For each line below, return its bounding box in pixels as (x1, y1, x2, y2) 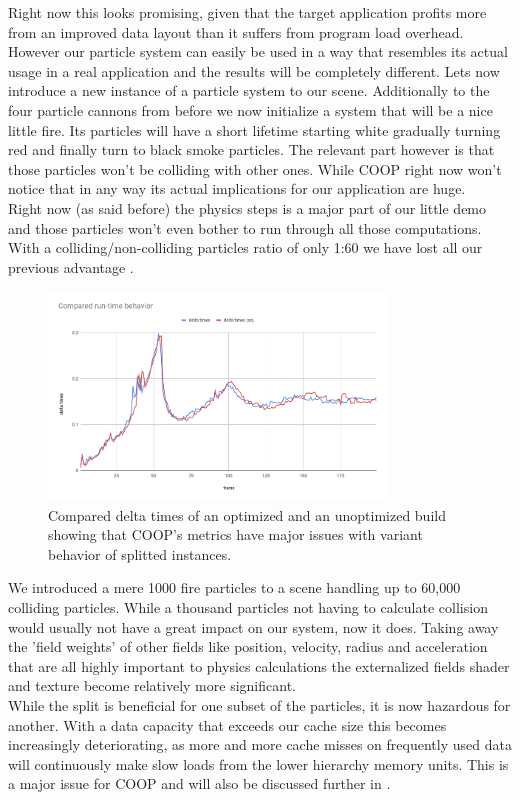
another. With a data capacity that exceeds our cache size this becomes (8, 714, 447, 735)
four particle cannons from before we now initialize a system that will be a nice (8, 99, 493, 120)
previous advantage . (8, 256, 134, 277)
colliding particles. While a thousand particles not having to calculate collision (8, 597, 488, 617)
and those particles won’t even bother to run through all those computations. (8, 217, 482, 238)
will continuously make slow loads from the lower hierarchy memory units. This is (8, 753, 509, 774)
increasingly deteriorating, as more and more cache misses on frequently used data (8, 734, 512, 755)
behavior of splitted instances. (48, 543, 232, 564)
